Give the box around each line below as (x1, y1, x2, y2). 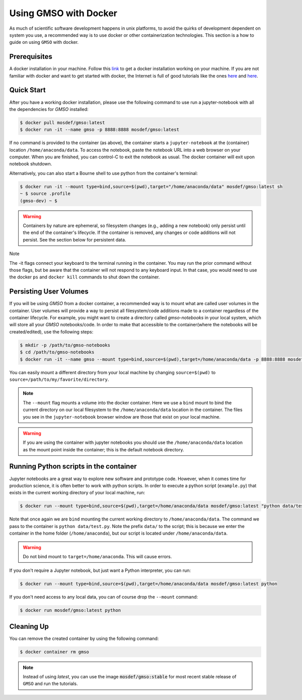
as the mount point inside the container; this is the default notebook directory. (23, 446, 184, 452)
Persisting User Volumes (9, 287, 89, 296)
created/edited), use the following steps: (9, 328, 94, 335)
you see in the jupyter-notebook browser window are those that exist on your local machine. (23, 414, 221, 420)
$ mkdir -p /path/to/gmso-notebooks (20, 342, 111, 348)
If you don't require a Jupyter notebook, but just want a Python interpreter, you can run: (9, 567, 191, 573)
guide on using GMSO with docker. (9, 39, 79, 45)
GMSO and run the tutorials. (23, 681, 78, 687)
